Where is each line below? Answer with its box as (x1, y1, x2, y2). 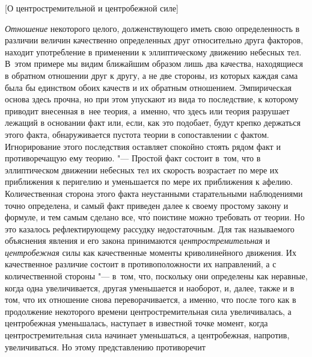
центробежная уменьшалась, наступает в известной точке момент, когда (5, 317, 268, 329)
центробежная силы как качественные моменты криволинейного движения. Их (5, 246, 296, 258)
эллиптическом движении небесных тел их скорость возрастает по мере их (5, 163, 279, 176)
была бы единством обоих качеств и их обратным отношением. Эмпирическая (5, 81, 292, 93)
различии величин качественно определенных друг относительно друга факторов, (5, 34, 304, 46)
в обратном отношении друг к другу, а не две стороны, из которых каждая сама (5, 69, 298, 81)
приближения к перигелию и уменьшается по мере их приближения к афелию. (5, 175, 293, 188)
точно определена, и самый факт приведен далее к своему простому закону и (5, 199, 289, 211)
